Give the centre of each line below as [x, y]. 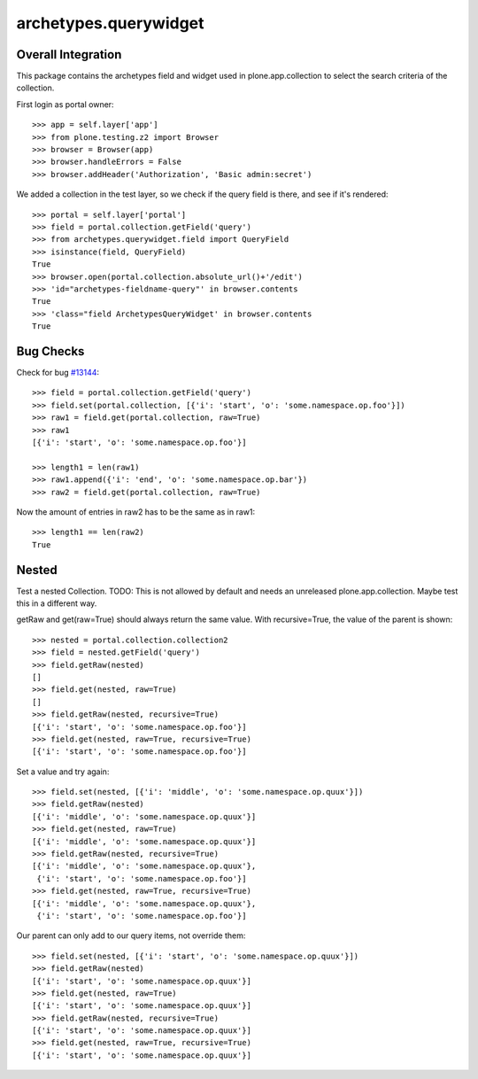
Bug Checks [50, 351]
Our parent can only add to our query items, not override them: [131, 935]
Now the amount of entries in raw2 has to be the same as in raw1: [136, 512]
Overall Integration [69, 54]
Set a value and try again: [63, 772]
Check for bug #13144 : [58, 373]
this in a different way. [57, 603]
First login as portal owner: [65, 104]
